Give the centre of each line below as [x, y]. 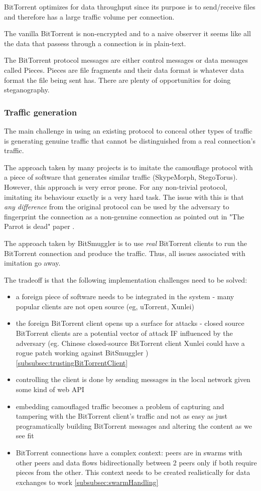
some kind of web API [50, 389]
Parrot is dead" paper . [39, 226]
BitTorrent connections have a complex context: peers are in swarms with [129, 452]
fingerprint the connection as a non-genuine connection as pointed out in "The [124, 216]
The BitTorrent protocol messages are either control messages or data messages [126, 60]
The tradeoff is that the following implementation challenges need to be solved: [126, 279]
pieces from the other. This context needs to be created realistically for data [133, 472]
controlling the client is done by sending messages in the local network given [133, 379]
